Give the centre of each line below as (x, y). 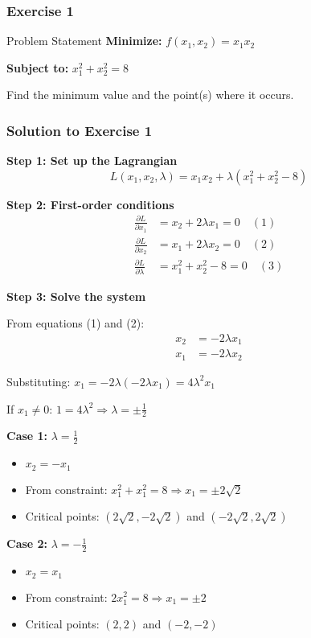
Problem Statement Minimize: (84, 41)
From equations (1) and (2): (76, 323)
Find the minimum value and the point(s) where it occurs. (150, 95)
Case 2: (27, 543)
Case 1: (27, 436)
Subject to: (38, 67)
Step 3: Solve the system (76, 296)
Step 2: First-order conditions (90, 204)
